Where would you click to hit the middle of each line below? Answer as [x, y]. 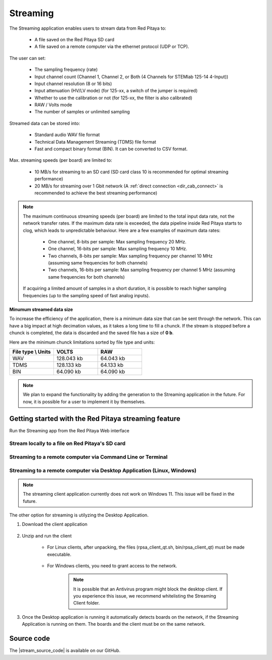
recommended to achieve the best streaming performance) [96, 193]
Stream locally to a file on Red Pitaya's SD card [67, 443]
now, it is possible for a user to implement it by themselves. [84, 402]
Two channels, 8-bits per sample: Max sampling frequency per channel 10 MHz [130, 256]
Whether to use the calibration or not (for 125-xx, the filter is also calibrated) [113, 98]
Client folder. [87, 603]
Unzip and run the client [47, 536]
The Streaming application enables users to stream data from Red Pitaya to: [88, 28]
